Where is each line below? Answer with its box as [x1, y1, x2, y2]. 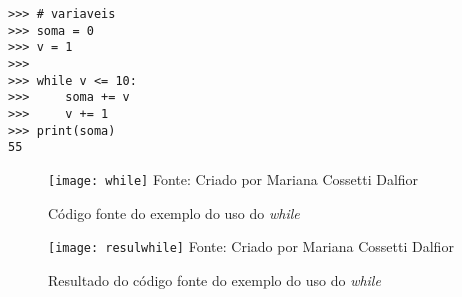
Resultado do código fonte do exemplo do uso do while [48, 269, 381, 290]
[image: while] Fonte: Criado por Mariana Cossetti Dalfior [48, 168, 419, 189]
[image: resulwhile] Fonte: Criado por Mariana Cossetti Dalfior [48, 236, 454, 257]
